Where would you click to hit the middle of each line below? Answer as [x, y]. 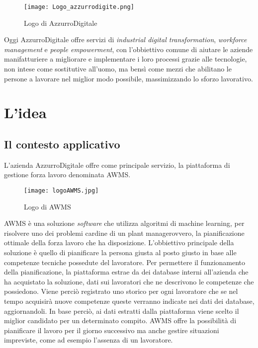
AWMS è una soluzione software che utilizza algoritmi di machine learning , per [124, 223]
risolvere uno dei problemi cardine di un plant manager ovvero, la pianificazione [124, 233]
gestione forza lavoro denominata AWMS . [67, 174]
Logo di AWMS [47, 206]
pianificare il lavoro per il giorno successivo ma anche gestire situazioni [112, 330]
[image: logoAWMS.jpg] [61, 190]
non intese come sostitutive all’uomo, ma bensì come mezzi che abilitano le [118, 69]
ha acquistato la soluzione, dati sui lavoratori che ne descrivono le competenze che [129, 281]
